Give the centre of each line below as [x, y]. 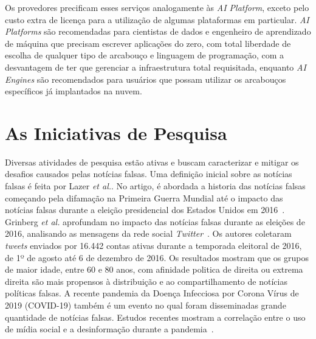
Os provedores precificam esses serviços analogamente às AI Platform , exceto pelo [157, 7]
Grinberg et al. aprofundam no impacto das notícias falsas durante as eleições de [155, 221]
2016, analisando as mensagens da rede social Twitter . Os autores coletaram [148, 233]
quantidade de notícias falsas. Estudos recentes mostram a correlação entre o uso [155, 317]
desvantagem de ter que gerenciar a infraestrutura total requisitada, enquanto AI [156, 67]
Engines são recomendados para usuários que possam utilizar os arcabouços [146, 79]
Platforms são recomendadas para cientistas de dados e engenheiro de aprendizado [158, 31]
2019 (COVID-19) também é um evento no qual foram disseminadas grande [146, 305]
